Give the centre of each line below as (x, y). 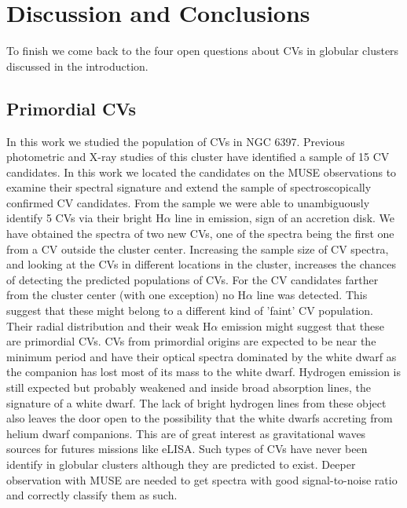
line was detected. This (312, 295)
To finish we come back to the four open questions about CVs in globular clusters (203, 51)
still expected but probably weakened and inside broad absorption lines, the (189, 387)
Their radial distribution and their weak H (109, 325)
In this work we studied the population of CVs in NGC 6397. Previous (176, 141)
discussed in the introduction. (77, 66)
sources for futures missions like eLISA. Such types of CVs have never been (187, 449)
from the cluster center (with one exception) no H (126, 295)
